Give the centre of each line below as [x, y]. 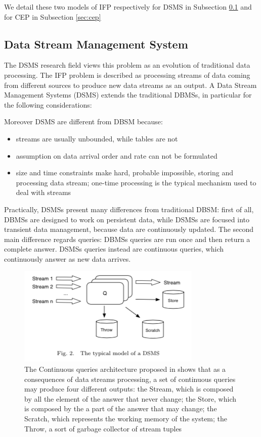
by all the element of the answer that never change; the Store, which [130, 398]
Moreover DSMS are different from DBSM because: [83, 122]
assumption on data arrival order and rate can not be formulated [117, 155]
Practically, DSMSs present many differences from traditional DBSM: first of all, [129, 209]
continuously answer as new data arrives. [68, 258]
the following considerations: [48, 104]
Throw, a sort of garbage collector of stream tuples [103, 428]
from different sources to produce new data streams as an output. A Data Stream [130, 85]
